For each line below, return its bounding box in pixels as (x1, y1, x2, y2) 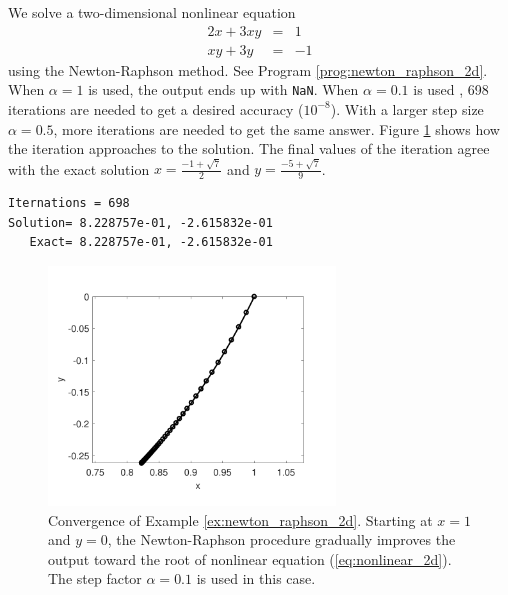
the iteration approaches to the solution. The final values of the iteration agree (8, 138, 490, 159)
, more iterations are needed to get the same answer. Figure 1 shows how (53, 118, 500, 139)
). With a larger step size (330, 98, 484, 119)
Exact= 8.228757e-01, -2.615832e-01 (29, 235, 273, 250)
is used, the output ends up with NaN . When (88, 79, 359, 100)
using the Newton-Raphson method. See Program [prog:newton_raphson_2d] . (8, 59, 488, 80)
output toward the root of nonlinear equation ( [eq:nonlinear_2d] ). (48, 548, 452, 569)
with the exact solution (8, 158, 150, 179)
